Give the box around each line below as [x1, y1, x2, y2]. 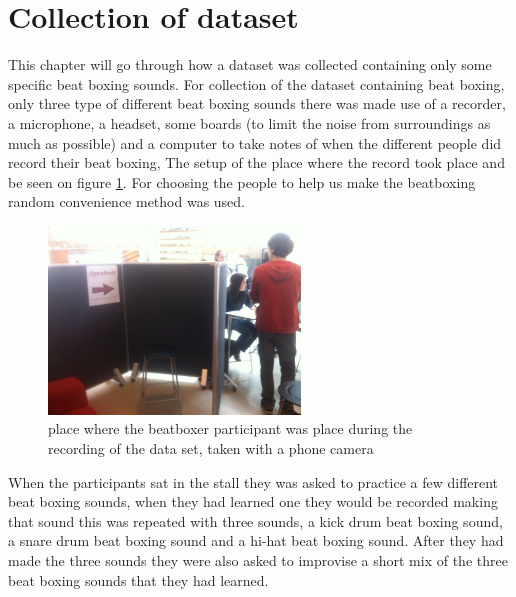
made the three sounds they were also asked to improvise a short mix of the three [8, 550, 508, 570]
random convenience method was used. [8, 191, 246, 212]
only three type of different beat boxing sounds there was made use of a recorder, [8, 93, 506, 114]
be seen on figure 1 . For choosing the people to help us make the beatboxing [8, 171, 476, 192]
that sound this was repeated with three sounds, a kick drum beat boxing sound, [8, 510, 503, 531]
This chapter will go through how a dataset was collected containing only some [8, 54, 492, 75]
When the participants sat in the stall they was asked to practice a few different [8, 471, 499, 492]
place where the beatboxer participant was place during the [48, 418, 413, 439]
